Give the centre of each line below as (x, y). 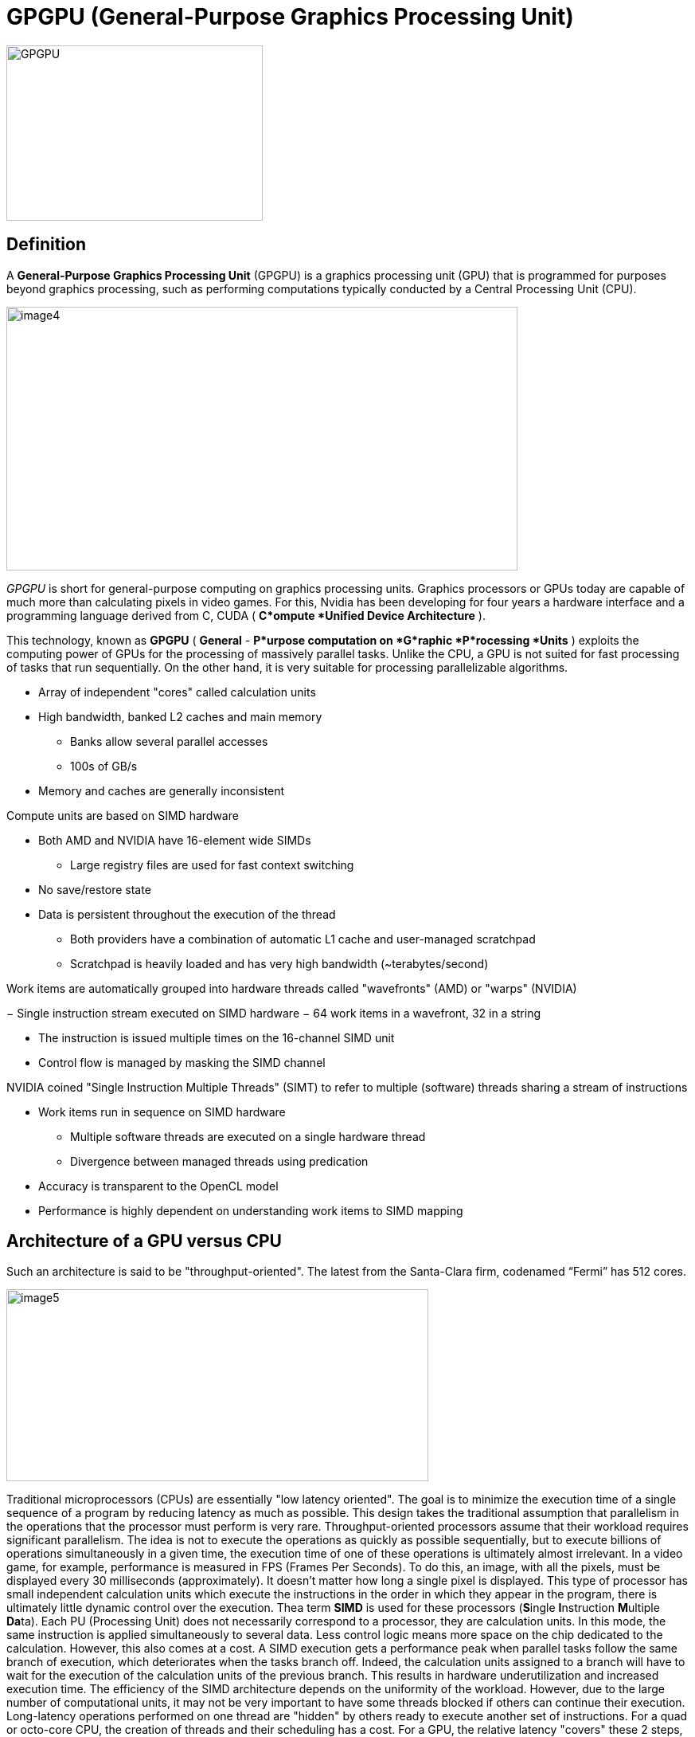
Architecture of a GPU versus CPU (144, 1241)
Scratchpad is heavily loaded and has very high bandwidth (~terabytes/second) (279, 963)
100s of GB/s (104, 766)
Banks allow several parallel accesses (169, 741)
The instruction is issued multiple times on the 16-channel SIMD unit (217, 1037)
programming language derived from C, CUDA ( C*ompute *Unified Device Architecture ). (246, 615)
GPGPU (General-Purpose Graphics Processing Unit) (290, 17)
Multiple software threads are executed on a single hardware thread (248, 1136)
